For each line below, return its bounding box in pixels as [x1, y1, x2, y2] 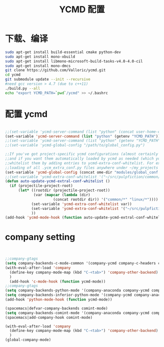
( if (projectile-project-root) [9, 184, 73, 188]
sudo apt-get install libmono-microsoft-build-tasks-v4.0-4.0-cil [5, 59, 143, 63]
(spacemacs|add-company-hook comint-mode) [5, 315, 93, 320]
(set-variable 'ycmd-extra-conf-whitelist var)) [31, 202, 132, 206]
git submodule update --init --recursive [5, 77, 91, 82]
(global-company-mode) [5, 337, 51, 343]
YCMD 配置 [59, 4, 105, 15]
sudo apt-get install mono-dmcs [5, 63, 71, 68]
